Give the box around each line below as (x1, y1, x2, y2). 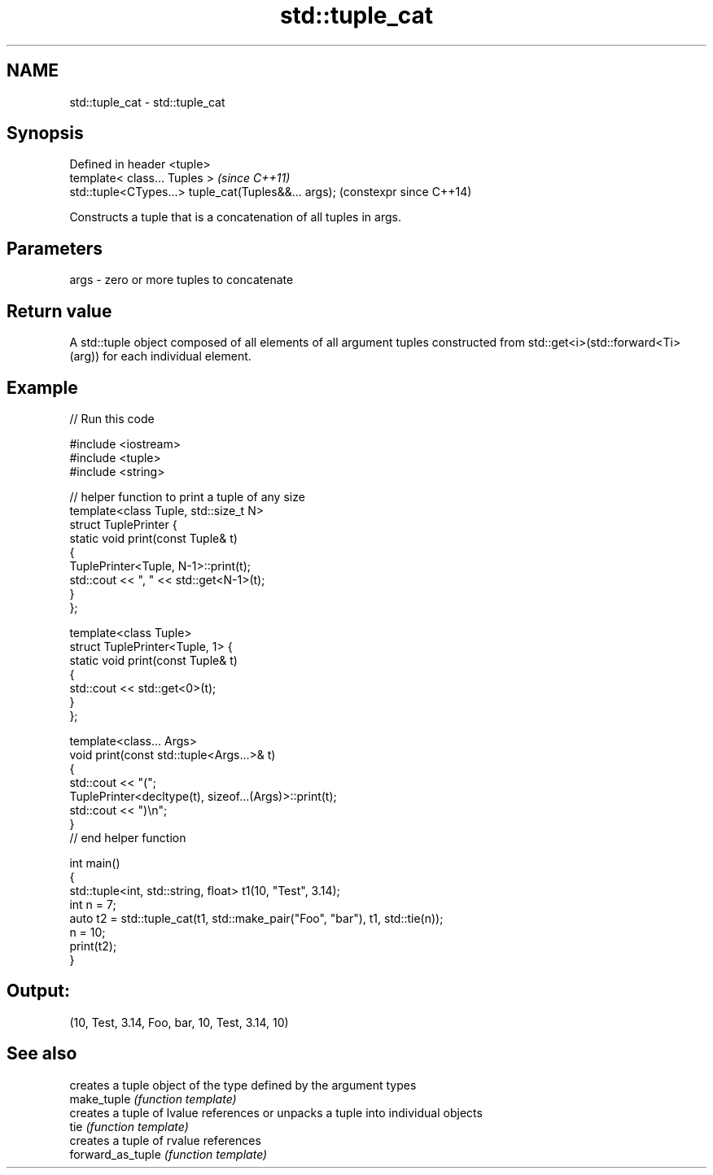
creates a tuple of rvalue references (69, 1133, 261, 1147)
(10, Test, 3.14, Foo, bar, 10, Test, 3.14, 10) (69, 1015, 289, 1029)
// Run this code (69, 411, 155, 426)
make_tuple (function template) (69, 1091, 237, 1106)
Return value (7, 300, 112, 321)
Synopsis (7, 123, 84, 144)
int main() (69, 855, 120, 870)
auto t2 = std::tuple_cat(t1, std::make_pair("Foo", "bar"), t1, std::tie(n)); (69, 911, 444, 925)
